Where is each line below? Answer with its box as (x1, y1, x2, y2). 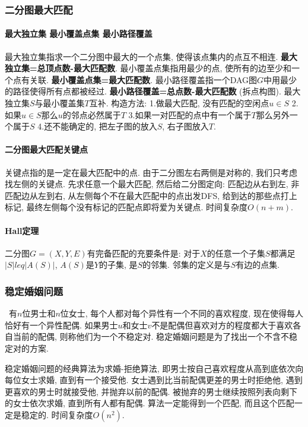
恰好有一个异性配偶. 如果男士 (5, 318, 118, 331)
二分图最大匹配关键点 (5, 143, 88, 156)
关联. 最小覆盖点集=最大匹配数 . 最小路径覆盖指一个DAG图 (29, 73, 258, 86)
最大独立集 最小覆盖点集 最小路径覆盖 (5, 27, 153, 40)
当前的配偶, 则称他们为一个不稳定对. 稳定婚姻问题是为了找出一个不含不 (12, 330, 290, 343)
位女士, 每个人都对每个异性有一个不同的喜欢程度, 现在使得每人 (60, 307, 303, 320)
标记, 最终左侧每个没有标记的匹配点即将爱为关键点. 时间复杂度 (5, 201, 248, 213)
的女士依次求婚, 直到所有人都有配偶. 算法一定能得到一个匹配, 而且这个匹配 (5, 397, 294, 409)
